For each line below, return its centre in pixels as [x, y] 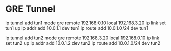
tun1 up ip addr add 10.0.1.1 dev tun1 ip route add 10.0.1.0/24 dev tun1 [77, 28]
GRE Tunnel [30, 9]
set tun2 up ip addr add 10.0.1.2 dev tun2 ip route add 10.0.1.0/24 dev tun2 [83, 43]
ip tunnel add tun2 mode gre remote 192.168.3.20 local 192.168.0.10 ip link [82, 38]
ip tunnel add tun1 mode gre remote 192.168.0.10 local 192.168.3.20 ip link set [86, 23]
